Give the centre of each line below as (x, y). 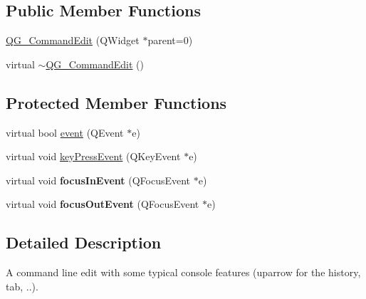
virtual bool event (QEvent (65, 132)
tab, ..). (22, 286)
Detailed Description (84, 242)
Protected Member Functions (116, 102)
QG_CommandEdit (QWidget (73, 40)
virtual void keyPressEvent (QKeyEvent (93, 156)
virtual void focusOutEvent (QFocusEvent (103, 204)
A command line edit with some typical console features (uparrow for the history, (183, 272)
